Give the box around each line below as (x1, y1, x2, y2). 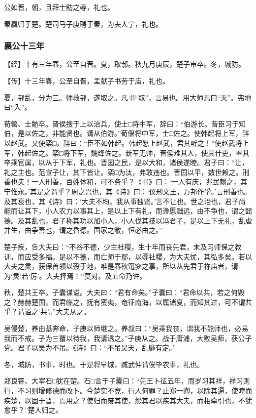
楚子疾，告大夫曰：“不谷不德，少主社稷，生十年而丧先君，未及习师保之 (4, 241, 235, 251)
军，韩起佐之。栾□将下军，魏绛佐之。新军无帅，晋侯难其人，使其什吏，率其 (4, 147, 250, 158)
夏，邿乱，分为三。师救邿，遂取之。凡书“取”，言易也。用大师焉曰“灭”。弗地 (4, 92, 252, 102)
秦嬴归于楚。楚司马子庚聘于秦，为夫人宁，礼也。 (4, 18, 162, 29)
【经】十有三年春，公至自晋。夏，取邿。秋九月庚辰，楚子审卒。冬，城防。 (4, 59, 245, 69)
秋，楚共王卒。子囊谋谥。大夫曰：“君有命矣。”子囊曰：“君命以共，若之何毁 (4, 287, 245, 297)
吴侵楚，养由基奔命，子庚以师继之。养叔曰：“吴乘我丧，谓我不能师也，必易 (4, 323, 249, 334)
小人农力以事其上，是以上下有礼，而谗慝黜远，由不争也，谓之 (45, 206, 245, 216)
